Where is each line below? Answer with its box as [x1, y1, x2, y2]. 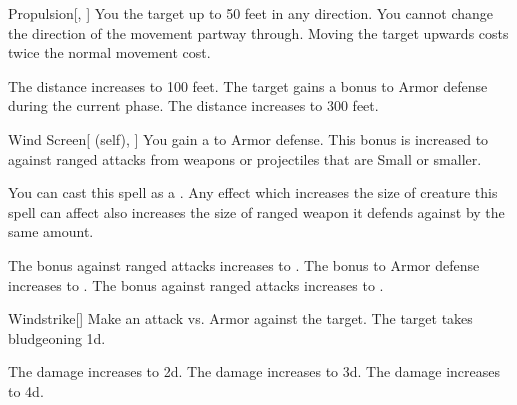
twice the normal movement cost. [8, 42, 211, 63]
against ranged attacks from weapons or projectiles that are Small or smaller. [8, 148, 482, 169]
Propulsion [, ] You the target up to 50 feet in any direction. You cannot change [8, 3, 493, 23]
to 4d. [8, 380, 44, 401]
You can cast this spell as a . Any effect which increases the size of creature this [8, 182, 498, 203]
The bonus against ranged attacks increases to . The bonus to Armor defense [8, 254, 480, 275]
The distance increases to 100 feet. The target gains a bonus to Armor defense [8, 75, 488, 96]
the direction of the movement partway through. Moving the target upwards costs [8, 22, 509, 43]
